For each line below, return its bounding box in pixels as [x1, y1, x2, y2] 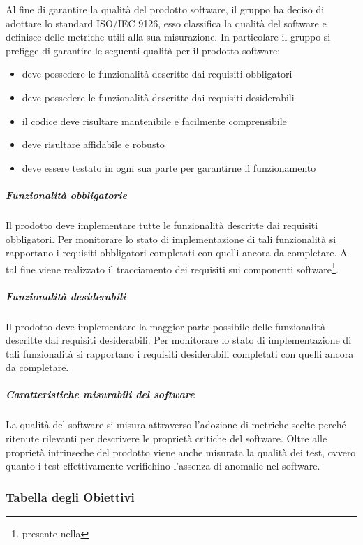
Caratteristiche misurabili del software [6, 387, 195, 402]
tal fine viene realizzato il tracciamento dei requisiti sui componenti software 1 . [6, 259, 339, 276]
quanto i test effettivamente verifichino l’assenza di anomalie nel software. [6, 458, 320, 473]
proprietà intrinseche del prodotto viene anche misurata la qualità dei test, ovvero [6, 444, 356, 459]
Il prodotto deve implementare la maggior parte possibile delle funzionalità [6, 319, 326, 333]
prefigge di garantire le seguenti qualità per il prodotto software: [6, 43, 281, 57]
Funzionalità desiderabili [6, 289, 126, 303]
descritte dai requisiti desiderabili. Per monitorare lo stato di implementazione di [6, 333, 352, 347]
